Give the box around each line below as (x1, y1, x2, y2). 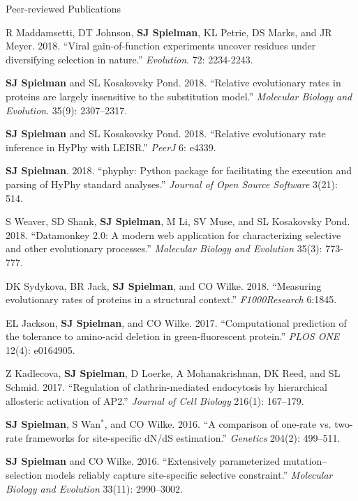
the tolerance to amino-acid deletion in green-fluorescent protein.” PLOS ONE (6, 329, 340, 344)
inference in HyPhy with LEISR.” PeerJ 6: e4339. (6, 139, 216, 154)
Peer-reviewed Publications (6, 1, 121, 15)
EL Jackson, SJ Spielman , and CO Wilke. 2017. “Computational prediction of (6, 315, 347, 330)
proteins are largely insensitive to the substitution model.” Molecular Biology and (6, 88, 352, 103)
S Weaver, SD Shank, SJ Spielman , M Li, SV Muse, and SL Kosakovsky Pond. (6, 214, 350, 229)
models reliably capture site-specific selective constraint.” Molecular (45, 468, 333, 482)
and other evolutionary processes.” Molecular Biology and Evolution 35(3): (6, 241, 322, 256)
